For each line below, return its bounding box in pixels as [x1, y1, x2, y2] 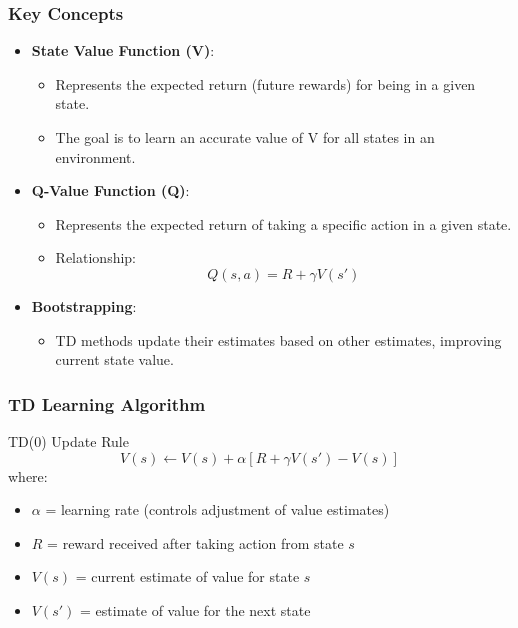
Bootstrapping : [31, 295, 137, 316]
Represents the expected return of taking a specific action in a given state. [55, 213, 512, 234]
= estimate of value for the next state [80, 599, 311, 620]
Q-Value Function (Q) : [31, 180, 190, 201]
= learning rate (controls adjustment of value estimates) [45, 499, 390, 520]
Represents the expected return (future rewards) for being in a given [55, 73, 476, 94]
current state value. [55, 349, 174, 370]
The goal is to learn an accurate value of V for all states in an [55, 127, 435, 147]
